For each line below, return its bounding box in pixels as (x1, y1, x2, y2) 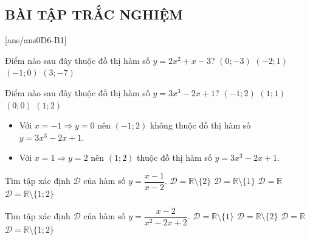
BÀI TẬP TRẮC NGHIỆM (5, 5, 183, 24)
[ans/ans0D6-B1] (5, 34, 67, 46)
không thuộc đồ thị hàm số (150, 119, 251, 132)
